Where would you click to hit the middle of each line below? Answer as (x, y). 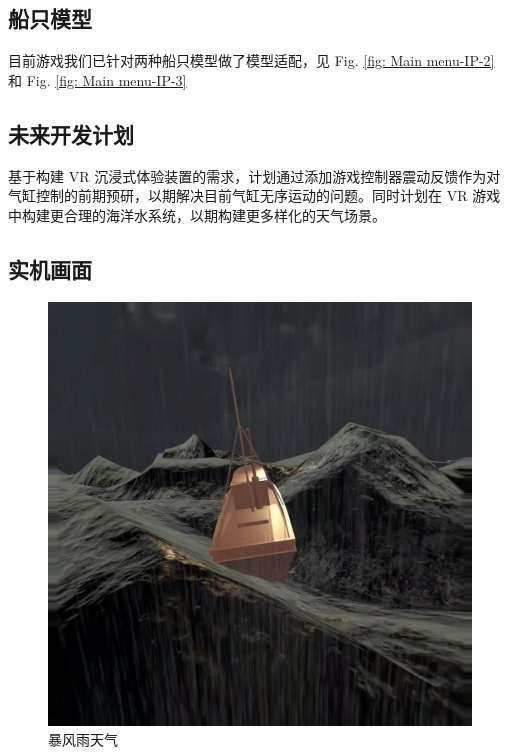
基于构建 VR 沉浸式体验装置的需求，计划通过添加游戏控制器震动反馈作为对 (254, 175)
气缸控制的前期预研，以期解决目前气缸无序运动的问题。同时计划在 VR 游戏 (254, 195)
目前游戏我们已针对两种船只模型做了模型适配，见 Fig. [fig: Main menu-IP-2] (251, 60)
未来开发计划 (71, 133)
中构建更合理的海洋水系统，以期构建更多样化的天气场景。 (197, 214)
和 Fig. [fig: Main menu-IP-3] (97, 79)
